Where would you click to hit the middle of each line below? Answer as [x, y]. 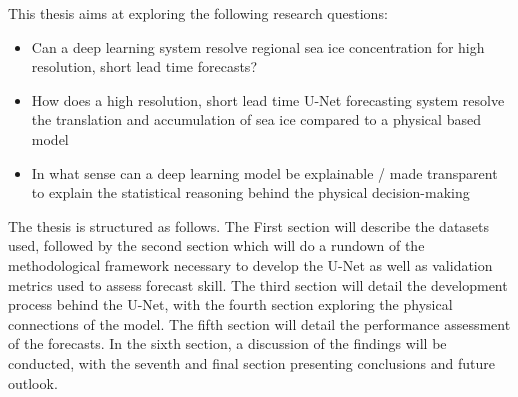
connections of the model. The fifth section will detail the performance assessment [259, 323]
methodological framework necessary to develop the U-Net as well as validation [250, 264]
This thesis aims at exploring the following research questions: [198, 13]
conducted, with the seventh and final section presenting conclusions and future [251, 362]
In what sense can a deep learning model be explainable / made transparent [264, 172]
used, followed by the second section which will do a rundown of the [216, 245]
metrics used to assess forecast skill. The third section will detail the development [258, 284]
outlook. [33, 382]
